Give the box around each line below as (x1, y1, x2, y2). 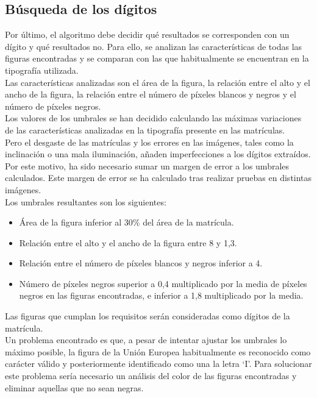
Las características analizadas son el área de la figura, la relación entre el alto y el (5, 76, 310, 88)
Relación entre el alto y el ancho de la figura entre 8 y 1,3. (19, 236, 237, 249)
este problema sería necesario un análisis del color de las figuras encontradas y (5, 369, 297, 382)
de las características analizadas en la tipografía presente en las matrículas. (5, 123, 285, 136)
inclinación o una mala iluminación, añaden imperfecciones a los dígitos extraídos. (5, 147, 311, 160)
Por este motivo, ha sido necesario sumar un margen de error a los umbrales (5, 159, 290, 172)
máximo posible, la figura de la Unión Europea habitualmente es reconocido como (5, 345, 311, 358)
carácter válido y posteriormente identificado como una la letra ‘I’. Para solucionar (5, 357, 312, 370)
